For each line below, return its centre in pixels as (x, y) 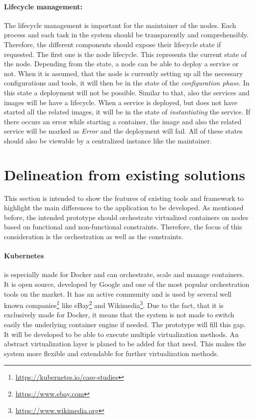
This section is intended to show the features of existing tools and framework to (124, 198)
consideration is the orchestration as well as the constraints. (94, 237)
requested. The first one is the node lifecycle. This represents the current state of (125, 54)
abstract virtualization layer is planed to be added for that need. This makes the (125, 344)
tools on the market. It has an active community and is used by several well (118, 293)
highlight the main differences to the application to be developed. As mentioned (124, 208)
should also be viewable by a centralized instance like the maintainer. (108, 140)
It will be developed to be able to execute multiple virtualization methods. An (121, 334)
